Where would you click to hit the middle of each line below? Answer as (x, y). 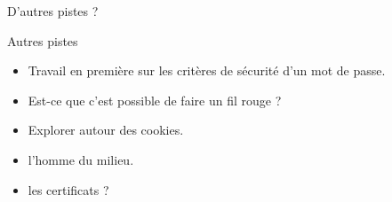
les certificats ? (68, 189)
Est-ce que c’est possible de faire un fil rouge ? (155, 100)
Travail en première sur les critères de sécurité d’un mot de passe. (207, 70)
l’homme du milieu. (81, 159)
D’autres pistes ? (53, 11)
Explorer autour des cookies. (106, 130)
